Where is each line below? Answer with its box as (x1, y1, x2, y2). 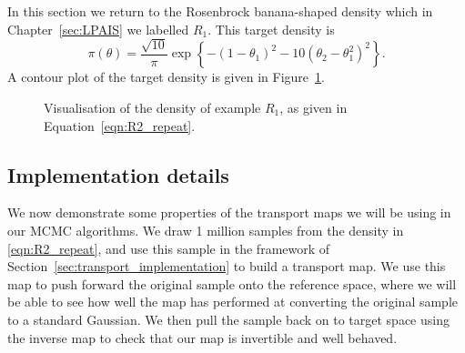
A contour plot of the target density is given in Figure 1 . (7, 67, 325, 86)
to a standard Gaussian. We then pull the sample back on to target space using (7, 309, 450, 328)
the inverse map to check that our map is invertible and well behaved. (7, 328, 398, 347)
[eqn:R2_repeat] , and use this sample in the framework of (7, 238, 330, 257)
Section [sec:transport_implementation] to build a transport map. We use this (7, 257, 446, 276)
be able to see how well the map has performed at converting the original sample (7, 292, 459, 311)
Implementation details (7, 160, 229, 188)
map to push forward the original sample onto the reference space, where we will (7, 274, 457, 293)
